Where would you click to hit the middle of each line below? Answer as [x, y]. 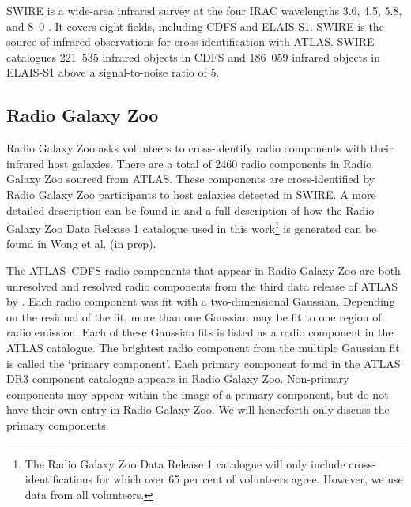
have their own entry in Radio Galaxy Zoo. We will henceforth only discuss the [198, 409]
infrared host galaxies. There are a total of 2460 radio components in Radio [189, 163]
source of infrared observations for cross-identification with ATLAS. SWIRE [190, 41]
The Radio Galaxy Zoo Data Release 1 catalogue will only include [185, 463]
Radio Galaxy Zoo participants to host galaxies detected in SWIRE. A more [191, 194]
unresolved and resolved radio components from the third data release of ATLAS [202, 285]
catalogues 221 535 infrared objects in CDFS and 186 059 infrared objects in [193, 56]
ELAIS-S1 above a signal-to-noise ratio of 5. [113, 72]
